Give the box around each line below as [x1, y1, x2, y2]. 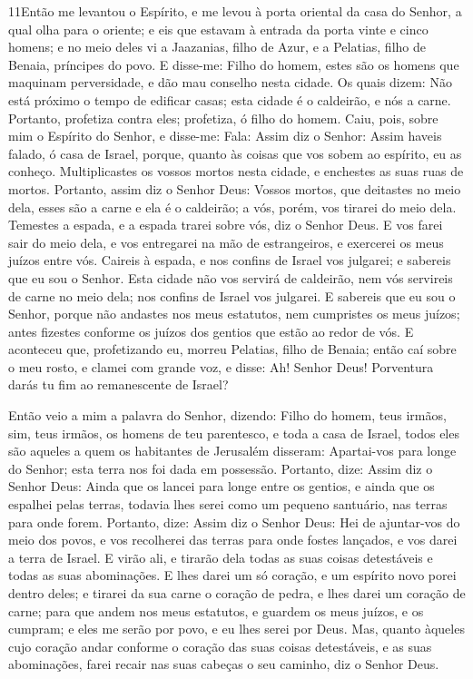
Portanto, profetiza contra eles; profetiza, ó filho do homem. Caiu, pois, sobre [8, 108, 439, 127]
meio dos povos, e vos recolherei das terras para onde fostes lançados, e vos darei [8, 530, 458, 549]
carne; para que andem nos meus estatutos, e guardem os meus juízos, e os [8, 601, 424, 620]
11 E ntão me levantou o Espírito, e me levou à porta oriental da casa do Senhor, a [8, 2, 462, 20]
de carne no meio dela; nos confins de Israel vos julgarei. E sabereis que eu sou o [8, 286, 456, 305]
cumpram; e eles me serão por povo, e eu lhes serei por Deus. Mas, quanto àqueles [8, 619, 465, 638]
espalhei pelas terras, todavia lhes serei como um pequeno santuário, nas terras [8, 495, 448, 514]
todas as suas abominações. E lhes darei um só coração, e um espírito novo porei [8, 566, 457, 585]
